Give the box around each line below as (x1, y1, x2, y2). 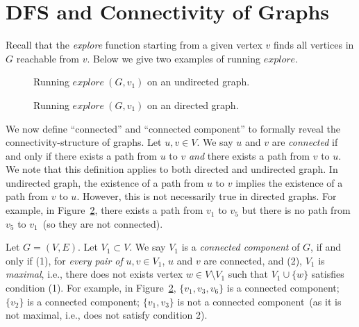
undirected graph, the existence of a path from (6, 175, 204, 190)
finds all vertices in (274, 37, 354, 52)
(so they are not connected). (42, 216, 163, 230)
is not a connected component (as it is (177, 294, 342, 308)
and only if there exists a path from (6, 148, 158, 162)
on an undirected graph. (147, 74, 250, 89)
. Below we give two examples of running (87, 51, 260, 65)
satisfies (311, 267, 344, 281)
